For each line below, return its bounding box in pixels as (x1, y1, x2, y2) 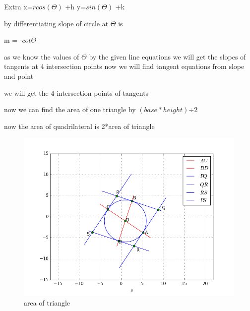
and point (4, 70, 34, 81)
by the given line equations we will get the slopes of (89, 51, 246, 62)
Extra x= (4, 1, 33, 11)
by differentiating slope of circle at (4, 18, 109, 28)
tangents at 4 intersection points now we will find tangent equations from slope (4, 61, 245, 71)
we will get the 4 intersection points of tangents (4, 87, 149, 98)
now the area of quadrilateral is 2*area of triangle (4, 121, 155, 131)
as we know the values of (4, 51, 79, 62)
